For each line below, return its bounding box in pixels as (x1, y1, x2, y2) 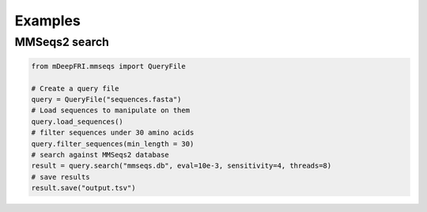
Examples (14, 12, 81, 29)
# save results (31, 172, 90, 181)
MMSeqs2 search (14, 35, 110, 49)
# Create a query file (31, 84, 119, 93)
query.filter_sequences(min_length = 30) (31, 139, 195, 148)
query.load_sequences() (31, 117, 124, 126)
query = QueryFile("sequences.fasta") (31, 95, 182, 104)
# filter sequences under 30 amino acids (31, 128, 195, 138)
